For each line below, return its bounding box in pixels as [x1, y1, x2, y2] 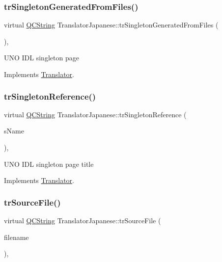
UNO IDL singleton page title [4, 158, 94, 169]
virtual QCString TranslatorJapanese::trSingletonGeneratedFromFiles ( [4, 20, 219, 30]
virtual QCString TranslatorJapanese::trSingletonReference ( [4, 109, 187, 119]
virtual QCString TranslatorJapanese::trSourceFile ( [4, 215, 161, 225]
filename [4, 232, 29, 242]
